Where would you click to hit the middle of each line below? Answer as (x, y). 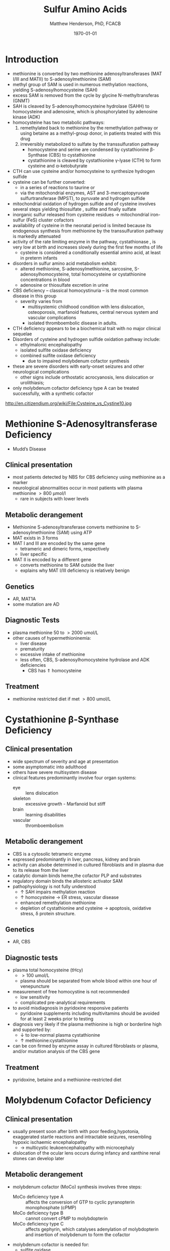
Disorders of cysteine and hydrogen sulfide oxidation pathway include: (87, 339)
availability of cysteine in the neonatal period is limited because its (82, 225)
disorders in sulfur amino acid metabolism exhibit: (65, 263)
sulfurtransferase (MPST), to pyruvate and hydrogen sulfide (83, 198)
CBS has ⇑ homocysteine (55, 670)
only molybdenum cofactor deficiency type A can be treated (76, 388)
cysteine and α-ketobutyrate (58, 166)
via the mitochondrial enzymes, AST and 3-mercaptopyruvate (85, 193)
